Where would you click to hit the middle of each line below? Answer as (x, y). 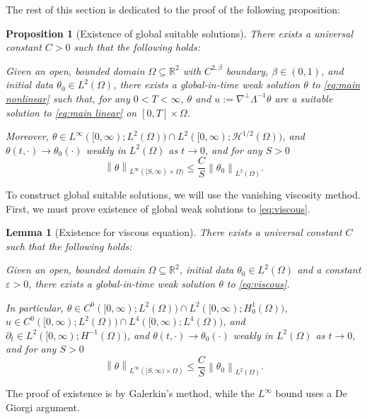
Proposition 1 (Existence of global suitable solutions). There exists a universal (179, 33)
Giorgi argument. (43, 407)
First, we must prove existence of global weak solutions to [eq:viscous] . (158, 208)
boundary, (247, 70)
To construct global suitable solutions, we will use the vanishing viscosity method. (183, 194)
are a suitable (304, 98)
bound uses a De (311, 393)
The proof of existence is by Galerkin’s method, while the (130, 393)
